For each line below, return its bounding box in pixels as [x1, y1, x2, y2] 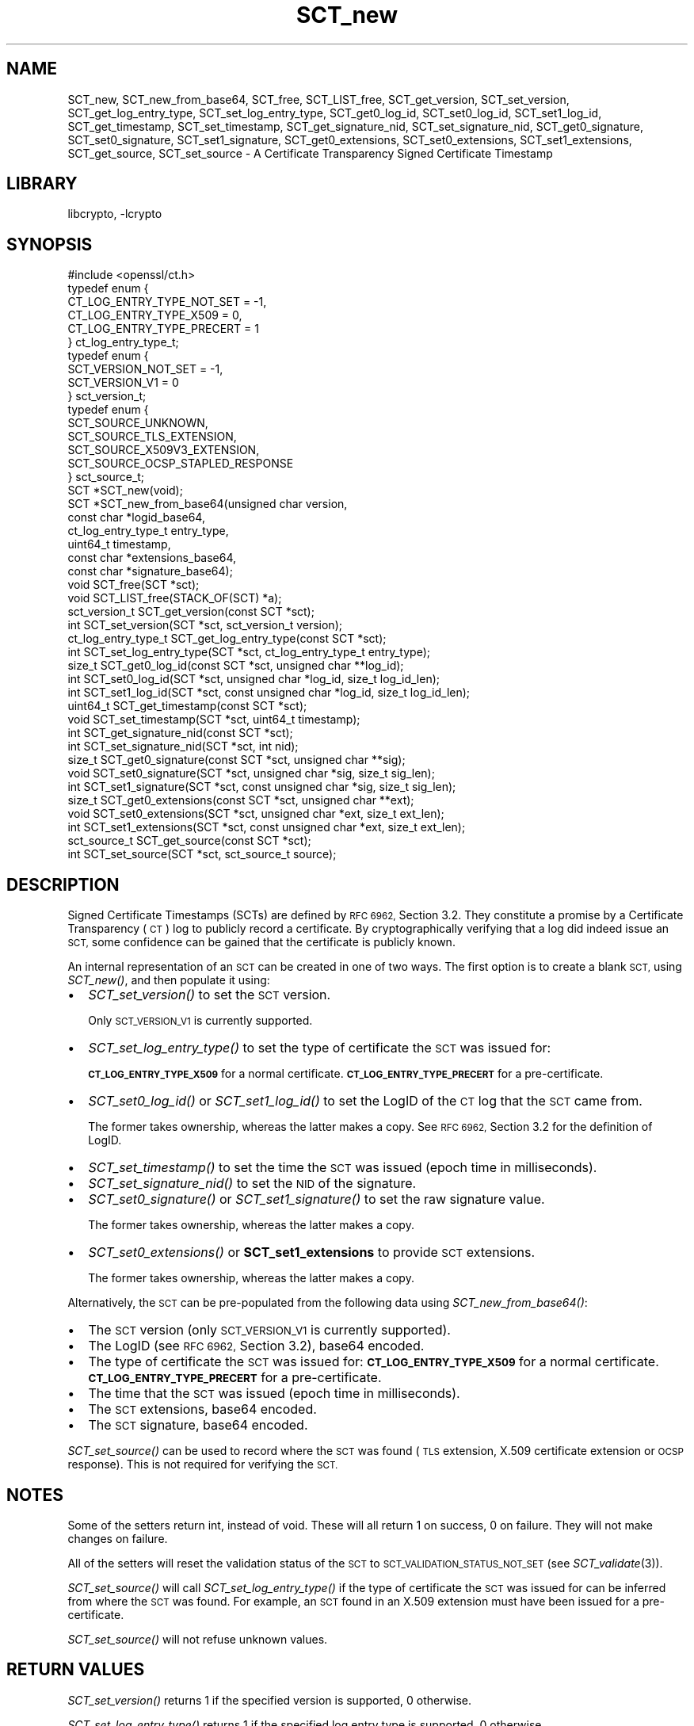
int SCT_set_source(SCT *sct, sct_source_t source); [67, 847, 337, 861]
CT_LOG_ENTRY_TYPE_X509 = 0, [67, 308, 242, 323]
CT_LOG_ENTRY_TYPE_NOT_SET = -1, [67, 295, 267, 309]
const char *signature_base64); [67, 564, 233, 579]
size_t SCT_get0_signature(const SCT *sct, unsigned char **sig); [67, 753, 406, 767]
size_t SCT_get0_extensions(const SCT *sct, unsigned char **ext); [67, 793, 414, 808]
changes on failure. [67, 1531, 168, 1545]
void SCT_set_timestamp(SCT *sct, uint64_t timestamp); [67, 712, 360, 727]
